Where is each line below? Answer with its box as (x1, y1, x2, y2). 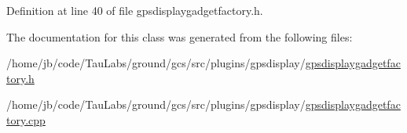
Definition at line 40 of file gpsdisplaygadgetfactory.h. (6, 2, 263, 18)
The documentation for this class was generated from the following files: (6, 28, 353, 45)
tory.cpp (6, 111, 46, 128)
